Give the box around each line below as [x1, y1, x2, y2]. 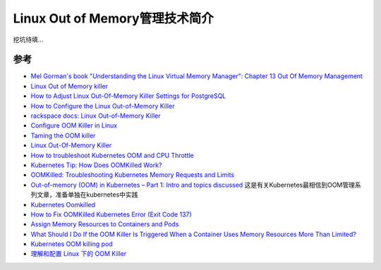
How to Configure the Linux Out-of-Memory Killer [30, 102, 175, 110]
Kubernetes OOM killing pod [30, 240, 113, 248]
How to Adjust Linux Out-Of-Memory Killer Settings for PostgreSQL [30, 92, 226, 100]
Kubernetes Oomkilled [30, 200, 95, 209]
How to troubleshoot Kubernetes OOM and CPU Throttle [30, 151, 194, 159]
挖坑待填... [13, 35, 44, 44]
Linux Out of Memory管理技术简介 [13, 11, 214, 26]
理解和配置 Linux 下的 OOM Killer [30, 250, 127, 258]
